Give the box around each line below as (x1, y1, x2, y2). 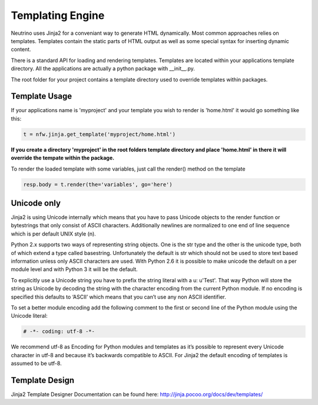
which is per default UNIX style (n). (11, 230, 97, 237)
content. (11, 46, 32, 53)
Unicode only (11, 198, 61, 208)
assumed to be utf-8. (11, 360, 62, 367)
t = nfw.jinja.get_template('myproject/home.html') (23, 130, 176, 138)
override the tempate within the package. (11, 154, 115, 162)
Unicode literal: (11, 312, 48, 319)
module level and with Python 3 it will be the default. (11, 266, 138, 273)
